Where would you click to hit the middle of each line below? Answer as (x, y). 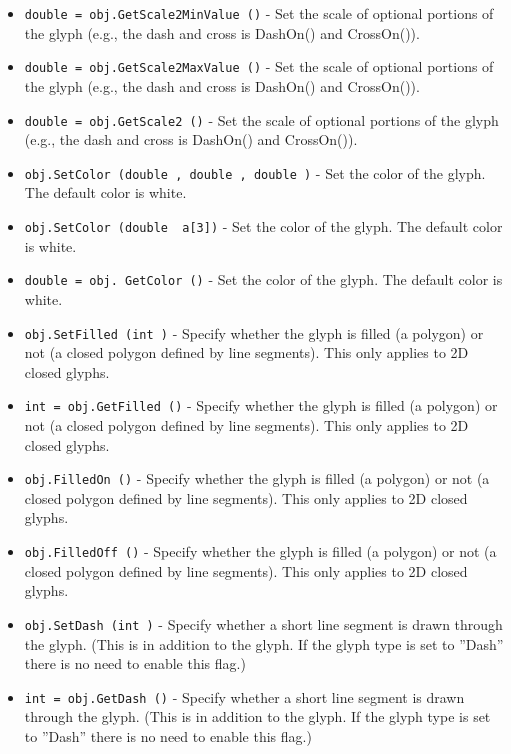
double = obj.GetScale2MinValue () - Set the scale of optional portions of (259, 13)
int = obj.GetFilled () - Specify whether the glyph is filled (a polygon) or (261, 405)
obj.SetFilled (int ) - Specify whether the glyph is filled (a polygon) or (254, 332)
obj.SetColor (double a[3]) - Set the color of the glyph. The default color (263, 226)
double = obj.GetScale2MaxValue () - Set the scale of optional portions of (259, 66)
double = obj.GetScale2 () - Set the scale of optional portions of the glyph (261, 119)
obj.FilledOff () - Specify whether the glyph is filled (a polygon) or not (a (260, 551)
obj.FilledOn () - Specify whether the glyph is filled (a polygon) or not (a (257, 478)
